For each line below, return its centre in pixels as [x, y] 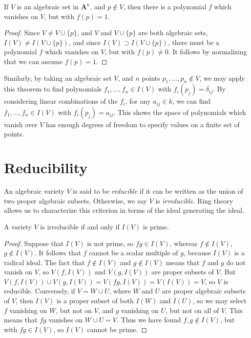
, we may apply [222, 78]
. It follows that [58, 253]
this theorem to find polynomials [53, 89]
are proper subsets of [183, 272]
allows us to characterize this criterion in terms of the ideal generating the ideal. [124, 210]
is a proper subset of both [95, 301]
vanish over [21, 124]
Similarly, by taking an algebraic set [58, 78]
